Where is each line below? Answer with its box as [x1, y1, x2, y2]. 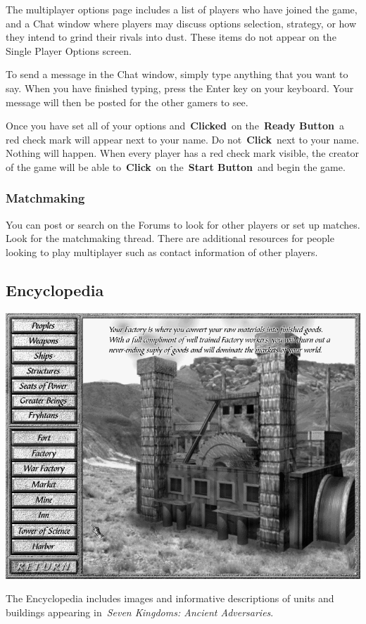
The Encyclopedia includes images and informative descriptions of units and [6, 591, 334, 606]
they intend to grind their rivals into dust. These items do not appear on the [6, 30, 336, 44]
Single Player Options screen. [6, 43, 132, 58]
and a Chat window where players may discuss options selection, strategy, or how [6, 15, 357, 30]
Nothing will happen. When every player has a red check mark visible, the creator [6, 146, 360, 160]
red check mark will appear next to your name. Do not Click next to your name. [6, 132, 360, 146]
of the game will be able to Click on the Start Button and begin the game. [6, 159, 346, 174]
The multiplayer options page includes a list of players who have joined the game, [6, 2, 358, 16]
